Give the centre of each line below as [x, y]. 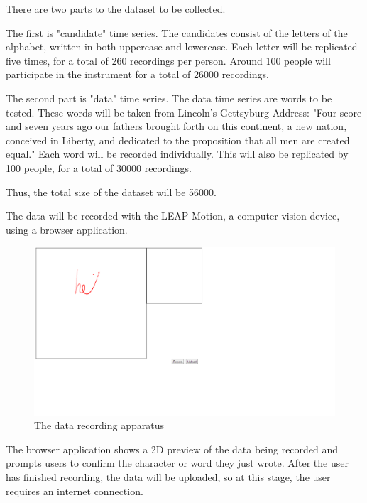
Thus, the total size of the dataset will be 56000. [111, 191]
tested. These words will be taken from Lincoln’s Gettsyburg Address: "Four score [184, 112]
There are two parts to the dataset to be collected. [116, 9]
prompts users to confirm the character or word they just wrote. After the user [177, 463]
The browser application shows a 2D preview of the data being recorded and [172, 449]
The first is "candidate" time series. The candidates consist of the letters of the [177, 32]
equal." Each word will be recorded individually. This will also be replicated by [177, 154]
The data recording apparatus [99, 425]
